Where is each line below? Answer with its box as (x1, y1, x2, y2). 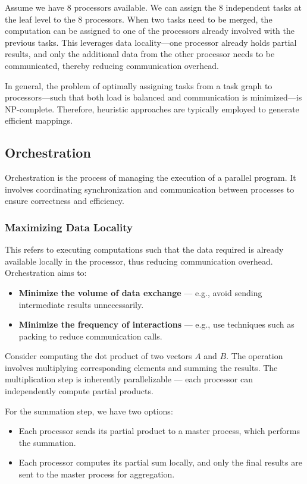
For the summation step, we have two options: (5, 404, 173, 417)
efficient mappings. (5, 114, 73, 127)
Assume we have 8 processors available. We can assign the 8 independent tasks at (5, 1, 302, 13)
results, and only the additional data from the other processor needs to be (5, 48, 275, 60)
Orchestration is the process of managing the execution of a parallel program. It (5, 171, 296, 184)
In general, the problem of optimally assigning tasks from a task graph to (5, 79, 272, 92)
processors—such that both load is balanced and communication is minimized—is (5, 91, 302, 103)
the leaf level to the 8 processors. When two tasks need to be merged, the (5, 12, 272, 25)
